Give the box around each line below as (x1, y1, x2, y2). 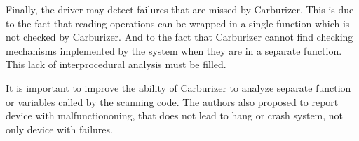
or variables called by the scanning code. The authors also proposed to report (6, 94, 339, 109)
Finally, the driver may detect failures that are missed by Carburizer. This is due (6, 2, 354, 16)
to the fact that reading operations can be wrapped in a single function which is (6, 15, 350, 30)
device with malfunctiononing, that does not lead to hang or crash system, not (6, 108, 344, 123)
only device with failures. (6, 121, 113, 136)
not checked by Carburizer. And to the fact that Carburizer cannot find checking (6, 29, 353, 44)
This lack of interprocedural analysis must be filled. (6, 57, 226, 72)
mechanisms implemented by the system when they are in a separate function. (6, 43, 342, 58)
